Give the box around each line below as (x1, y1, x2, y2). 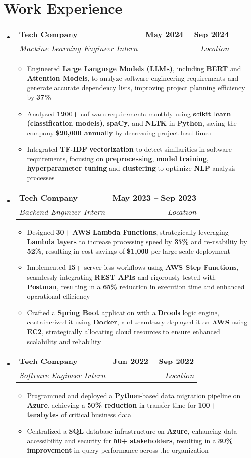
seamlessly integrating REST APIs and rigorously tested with (27, 272, 216, 282)
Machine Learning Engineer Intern (19, 42, 138, 54)
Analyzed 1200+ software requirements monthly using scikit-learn (27, 108, 231, 118)
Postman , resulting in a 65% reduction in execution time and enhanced (27, 281, 245, 291)
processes (27, 172, 54, 183)
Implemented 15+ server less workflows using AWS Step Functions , (27, 262, 239, 272)
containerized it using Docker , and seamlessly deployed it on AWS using (27, 317, 248, 327)
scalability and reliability (27, 336, 101, 346)
